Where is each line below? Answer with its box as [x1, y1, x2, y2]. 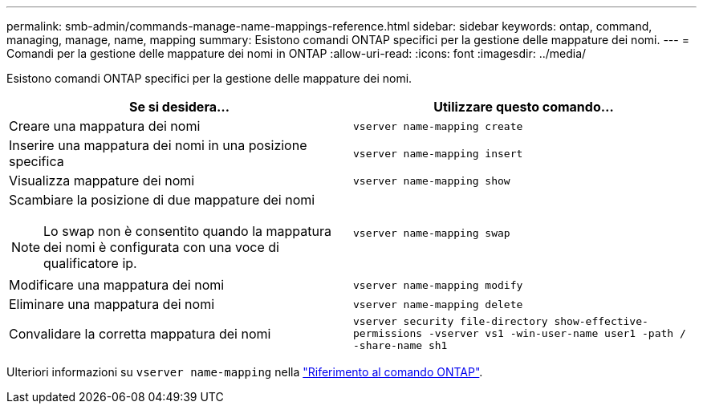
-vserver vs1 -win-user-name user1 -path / [428, 327, 686, 339]
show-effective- [554, 315, 648, 327]
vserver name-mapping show [353, 174, 510, 187]
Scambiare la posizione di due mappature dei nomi [9, 192, 315, 208]
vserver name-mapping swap [353, 226, 510, 239]
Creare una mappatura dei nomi [9, 118, 201, 134]
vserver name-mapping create [353, 120, 523, 132]
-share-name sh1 [353, 339, 448, 351]
